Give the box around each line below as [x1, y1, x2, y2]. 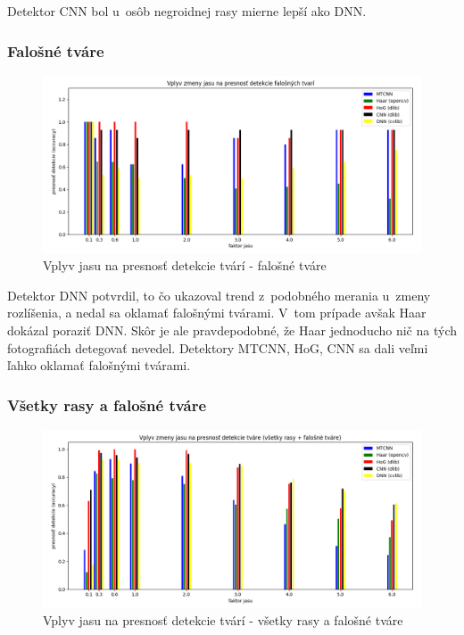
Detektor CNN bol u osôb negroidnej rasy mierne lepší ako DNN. [7, 2, 367, 20]
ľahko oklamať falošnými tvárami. [7, 356, 191, 375]
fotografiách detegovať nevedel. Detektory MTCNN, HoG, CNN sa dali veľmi [7, 338, 428, 357]
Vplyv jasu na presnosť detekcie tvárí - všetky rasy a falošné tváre [43, 611, 403, 630]
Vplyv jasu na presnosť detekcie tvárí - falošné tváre [43, 256, 327, 275]
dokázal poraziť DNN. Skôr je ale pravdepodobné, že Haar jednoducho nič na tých [7, 320, 457, 339]
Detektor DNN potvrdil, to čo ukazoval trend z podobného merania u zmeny [7, 285, 431, 304]
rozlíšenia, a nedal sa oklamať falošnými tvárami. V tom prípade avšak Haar [7, 303, 427, 322]
